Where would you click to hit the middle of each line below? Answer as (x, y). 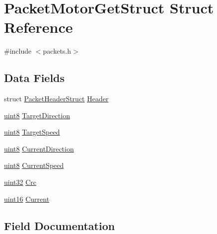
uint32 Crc (20, 182)
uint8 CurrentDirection (39, 148)
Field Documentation (60, 225)
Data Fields (35, 78)
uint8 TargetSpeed (32, 132)
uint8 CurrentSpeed (34, 165)
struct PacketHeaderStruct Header (56, 99)
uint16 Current (27, 198)
